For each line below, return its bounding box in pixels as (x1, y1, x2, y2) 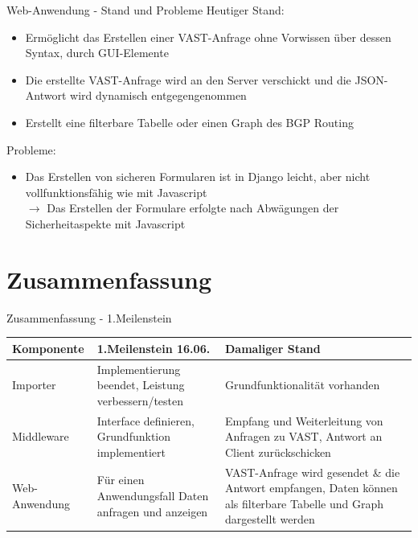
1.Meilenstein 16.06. (96, 339, 211, 356)
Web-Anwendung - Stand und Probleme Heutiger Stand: (6, 2, 285, 18)
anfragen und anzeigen (96, 503, 208, 520)
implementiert (96, 443, 166, 460)
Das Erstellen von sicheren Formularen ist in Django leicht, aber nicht (25, 168, 371, 185)
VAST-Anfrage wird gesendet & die (224, 463, 400, 480)
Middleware (12, 428, 69, 445)
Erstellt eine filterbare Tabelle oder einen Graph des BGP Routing (25, 113, 354, 130)
